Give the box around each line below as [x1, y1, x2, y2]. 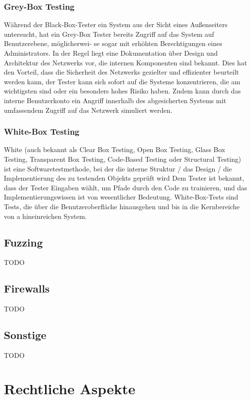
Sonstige [4, 327, 47, 342]
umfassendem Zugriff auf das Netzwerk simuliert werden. [4, 105, 173, 115]
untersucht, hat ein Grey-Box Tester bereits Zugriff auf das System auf [4, 29, 214, 39]
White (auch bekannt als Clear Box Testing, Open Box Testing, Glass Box [4, 144, 225, 154]
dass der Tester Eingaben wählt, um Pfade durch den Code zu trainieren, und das [4, 182, 247, 192]
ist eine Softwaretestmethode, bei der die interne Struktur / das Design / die [4, 163, 232, 173]
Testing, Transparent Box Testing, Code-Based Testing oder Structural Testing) [4, 154, 241, 164]
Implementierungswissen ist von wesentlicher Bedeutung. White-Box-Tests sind [4, 192, 238, 202]
